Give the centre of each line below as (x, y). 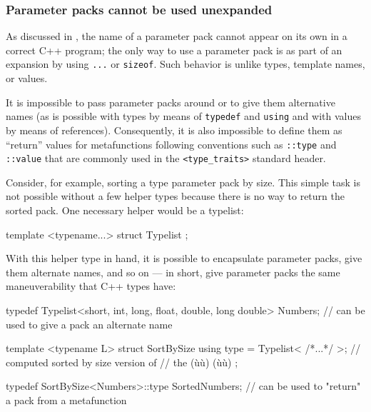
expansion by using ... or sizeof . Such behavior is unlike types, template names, (185, 64)
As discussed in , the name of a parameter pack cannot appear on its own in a (177, 36)
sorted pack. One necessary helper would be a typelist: (125, 210)
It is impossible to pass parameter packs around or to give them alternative (171, 102)
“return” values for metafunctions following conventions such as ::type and (171, 144)
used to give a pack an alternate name (89, 324)
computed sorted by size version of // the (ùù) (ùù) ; (122, 362)
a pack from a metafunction (66, 400)
